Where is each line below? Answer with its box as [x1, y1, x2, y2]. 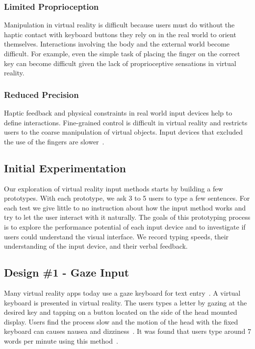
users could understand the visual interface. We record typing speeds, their [4, 231, 229, 241]
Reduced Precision [4, 88, 79, 100]
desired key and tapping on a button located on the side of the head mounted [4, 307, 237, 317]
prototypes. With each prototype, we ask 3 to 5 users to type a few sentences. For [4, 193, 250, 203]
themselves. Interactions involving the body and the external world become [4, 39, 230, 49]
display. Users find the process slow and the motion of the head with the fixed [4, 316, 238, 326]
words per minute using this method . [4, 335, 118, 346]
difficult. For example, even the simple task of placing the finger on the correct [4, 48, 240, 58]
